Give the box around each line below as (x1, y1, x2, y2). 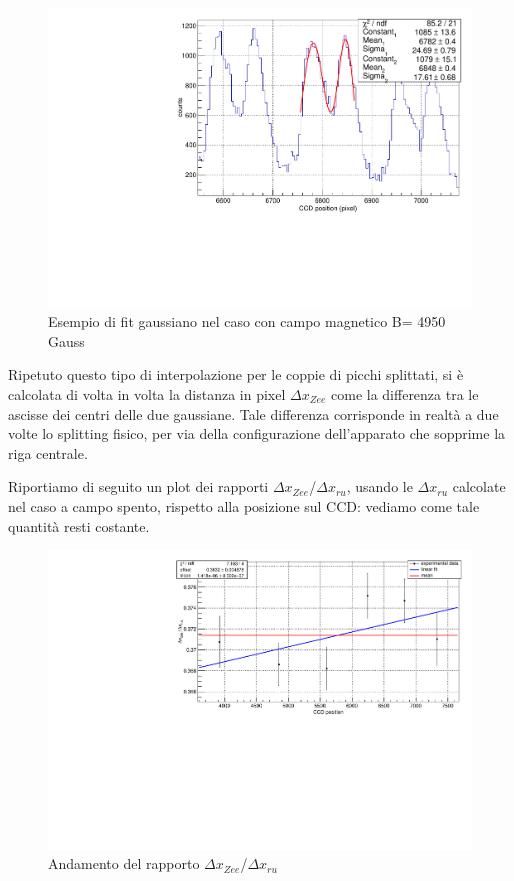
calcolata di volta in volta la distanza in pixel (8, 384, 286, 405)
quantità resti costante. (8, 515, 150, 536)
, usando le (346, 476, 413, 497)
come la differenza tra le (331, 384, 479, 405)
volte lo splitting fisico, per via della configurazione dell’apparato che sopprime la (8, 423, 506, 444)
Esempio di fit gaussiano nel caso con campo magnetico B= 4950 (48, 311, 446, 332)
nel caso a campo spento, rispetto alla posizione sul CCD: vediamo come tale (8, 496, 480, 516)
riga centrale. (8, 442, 88, 463)
